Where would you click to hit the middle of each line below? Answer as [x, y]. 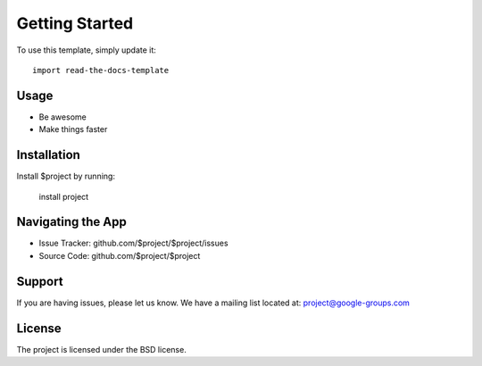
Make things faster [73, 129]
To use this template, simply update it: [86, 50]
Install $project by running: [66, 176]
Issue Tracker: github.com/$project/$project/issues [133, 243]
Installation [48, 155]
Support [40, 281]
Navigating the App [71, 222]
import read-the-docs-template [101, 70]
